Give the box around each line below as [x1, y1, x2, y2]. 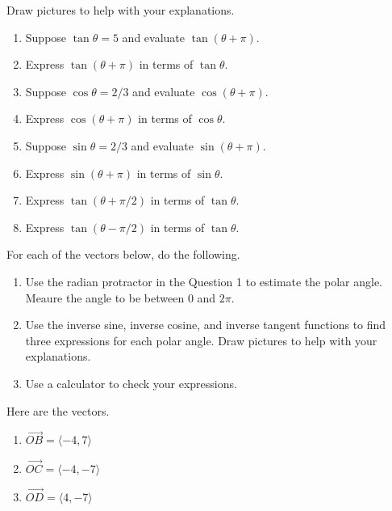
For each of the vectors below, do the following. [6, 246, 240, 263]
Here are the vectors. [6, 402, 110, 419]
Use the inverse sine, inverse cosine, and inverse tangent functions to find [25, 316, 386, 333]
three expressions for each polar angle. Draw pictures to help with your [25, 332, 377, 348]
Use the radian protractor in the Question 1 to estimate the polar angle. [25, 272, 382, 289]
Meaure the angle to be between [25, 289, 185, 306]
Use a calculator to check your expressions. [25, 374, 237, 391]
